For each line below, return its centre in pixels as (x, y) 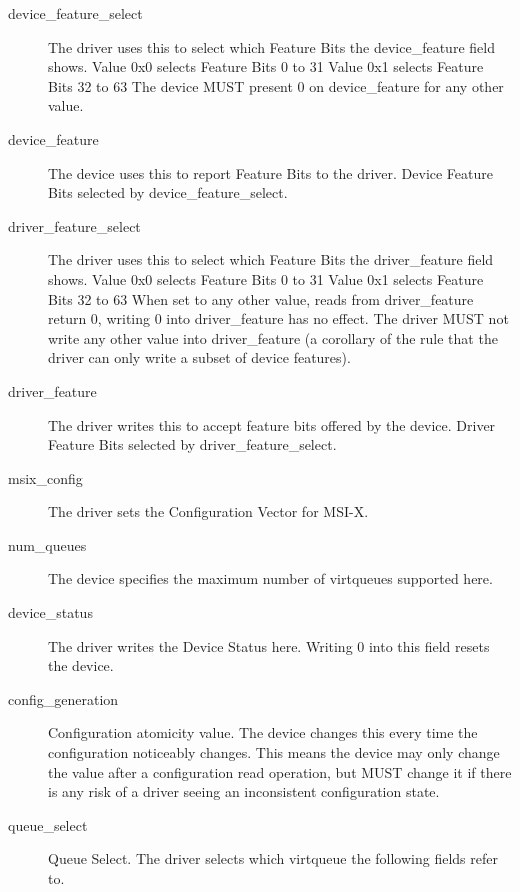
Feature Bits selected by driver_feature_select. (192, 444)
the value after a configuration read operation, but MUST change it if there (280, 771)
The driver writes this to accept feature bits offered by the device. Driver (272, 424)
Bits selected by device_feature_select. (168, 192)
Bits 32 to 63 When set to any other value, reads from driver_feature (261, 298)
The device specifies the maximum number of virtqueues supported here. (270, 578)
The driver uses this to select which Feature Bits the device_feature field (271, 46)
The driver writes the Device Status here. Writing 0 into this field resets (269, 645)
